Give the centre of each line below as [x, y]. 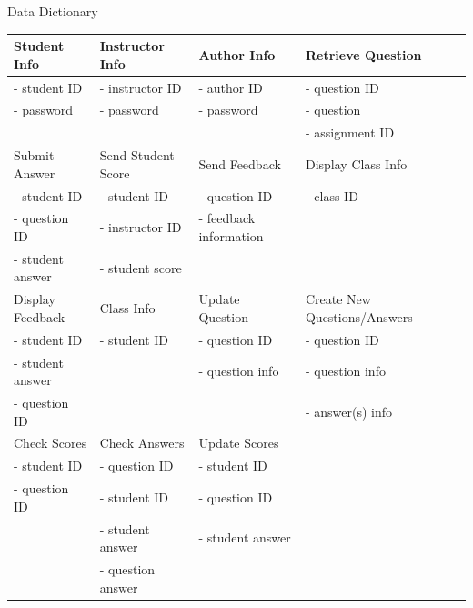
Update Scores [239, 443]
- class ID [332, 195]
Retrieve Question [363, 54]
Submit [34, 155]
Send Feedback [240, 163]
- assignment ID [350, 132]
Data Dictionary [53, 11]
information [231, 235]
